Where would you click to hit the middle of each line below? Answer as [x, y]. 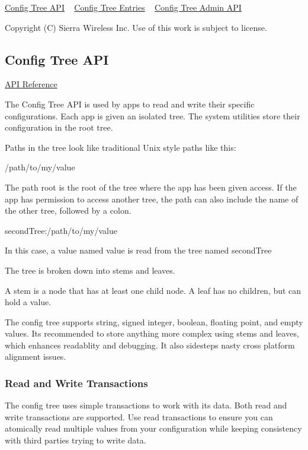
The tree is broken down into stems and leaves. [90, 270]
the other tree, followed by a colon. [68, 210]
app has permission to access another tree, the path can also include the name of [152, 199]
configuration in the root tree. [59, 127]
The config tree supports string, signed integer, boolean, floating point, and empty [154, 321]
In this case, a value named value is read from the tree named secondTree [138, 250]
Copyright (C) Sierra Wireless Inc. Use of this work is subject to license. [136, 27]
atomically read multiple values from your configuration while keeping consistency [153, 428]
